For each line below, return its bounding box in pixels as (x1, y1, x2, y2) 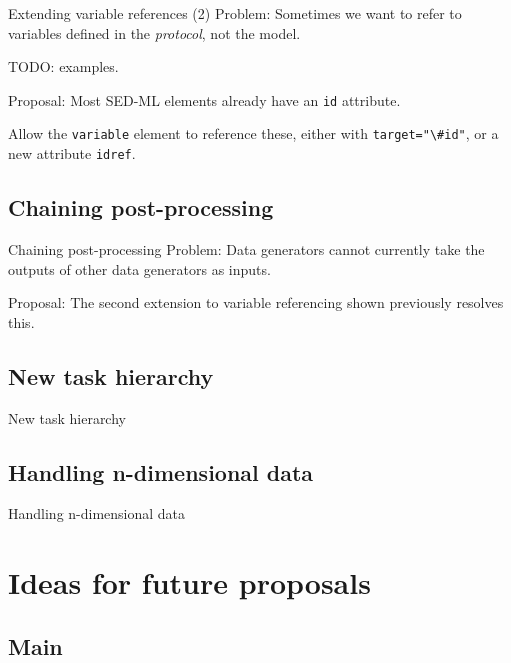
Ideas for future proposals (8, 562, 371, 603)
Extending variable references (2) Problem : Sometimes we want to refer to (8, 3, 462, 23)
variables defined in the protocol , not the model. (8, 22, 301, 43)
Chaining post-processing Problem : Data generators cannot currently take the (8, 238, 485, 259)
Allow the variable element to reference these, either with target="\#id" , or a (8, 123, 499, 144)
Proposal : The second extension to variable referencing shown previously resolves (8, 292, 504, 313)
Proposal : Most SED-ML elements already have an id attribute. (8, 89, 401, 110)
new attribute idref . (8, 143, 136, 164)
